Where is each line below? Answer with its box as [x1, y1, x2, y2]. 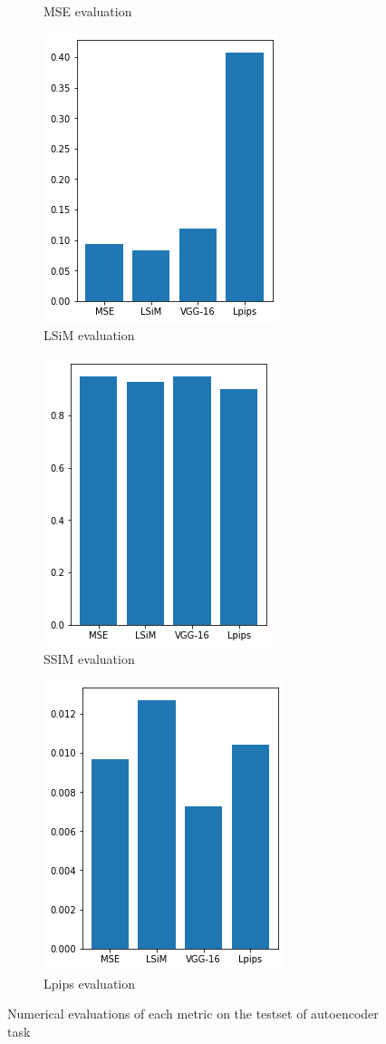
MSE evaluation [43, 2, 132, 20]
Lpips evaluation [43, 973, 136, 992]
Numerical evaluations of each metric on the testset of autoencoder [7, 1004, 379, 1023]
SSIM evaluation [43, 649, 135, 668]
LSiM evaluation [43, 326, 135, 345]
